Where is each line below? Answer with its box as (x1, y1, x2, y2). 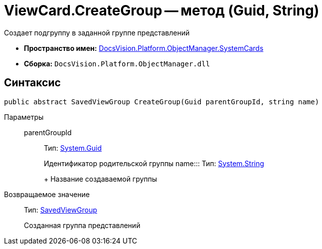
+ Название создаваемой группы (44, 174, 158, 183)
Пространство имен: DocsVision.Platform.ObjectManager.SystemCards (24, 43, 264, 52)
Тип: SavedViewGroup (24, 205, 97, 214)
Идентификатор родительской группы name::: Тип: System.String (44, 159, 264, 168)
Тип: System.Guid (44, 143, 102, 152)
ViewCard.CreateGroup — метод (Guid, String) (4, 2, 320, 19)
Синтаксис (4, 76, 61, 89)
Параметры (4, 112, 44, 121)
